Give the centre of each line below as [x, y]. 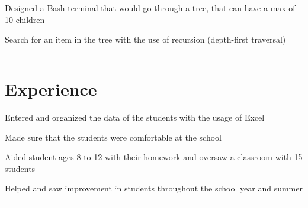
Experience [51, 88]
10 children [25, 19]
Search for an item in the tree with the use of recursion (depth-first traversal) [145, 39]
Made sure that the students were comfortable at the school [113, 137]
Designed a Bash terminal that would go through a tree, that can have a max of [150, 8]
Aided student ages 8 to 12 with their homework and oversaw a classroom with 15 [154, 157]
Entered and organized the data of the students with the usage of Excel [135, 117]
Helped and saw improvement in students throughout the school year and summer [154, 188]
